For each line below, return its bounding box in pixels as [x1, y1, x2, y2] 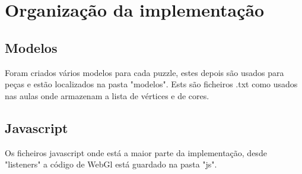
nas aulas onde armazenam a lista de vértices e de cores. [5, 89, 209, 102]
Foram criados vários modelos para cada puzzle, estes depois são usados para [5, 66, 284, 78]
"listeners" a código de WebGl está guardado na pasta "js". [5, 158, 217, 170]
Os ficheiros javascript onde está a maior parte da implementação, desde [5, 146, 267, 159]
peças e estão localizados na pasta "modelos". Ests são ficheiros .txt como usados [5, 78, 298, 90]
